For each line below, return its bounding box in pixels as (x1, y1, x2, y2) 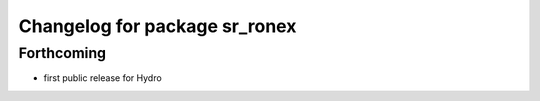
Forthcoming (18, 44, 107, 62)
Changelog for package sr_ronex (18, 15, 297, 37)
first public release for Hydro (43, 72, 162, 84)
